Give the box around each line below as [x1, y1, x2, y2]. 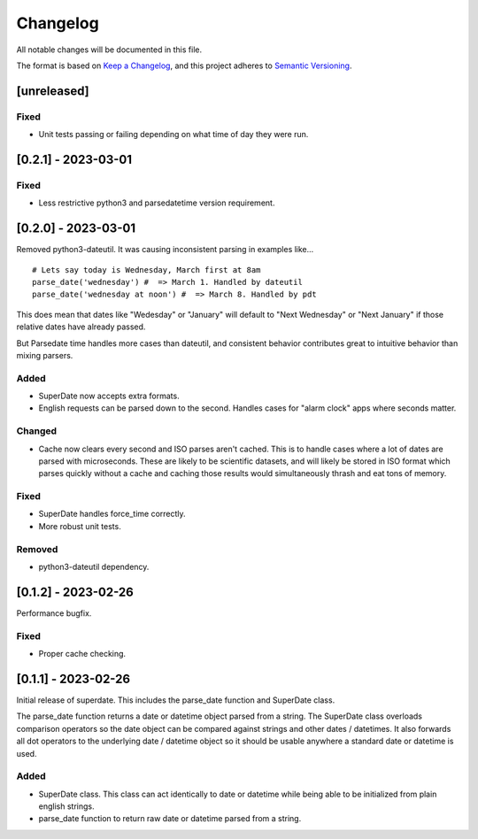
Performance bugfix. [16, 607, 92, 619]
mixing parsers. [16, 350, 73, 360]
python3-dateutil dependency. [38, 562, 150, 573]
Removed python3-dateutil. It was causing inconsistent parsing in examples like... [16, 244, 314, 255]
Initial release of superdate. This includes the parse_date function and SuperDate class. [16, 695, 335, 705]
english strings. [38, 801, 95, 812]
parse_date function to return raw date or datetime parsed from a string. [38, 813, 302, 824]
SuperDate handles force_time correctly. [38, 509, 186, 520]
